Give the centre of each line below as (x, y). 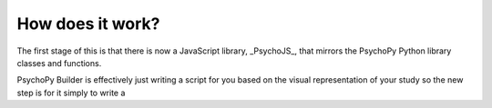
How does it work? (88, 24)
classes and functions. (59, 63)
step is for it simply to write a (71, 93)
